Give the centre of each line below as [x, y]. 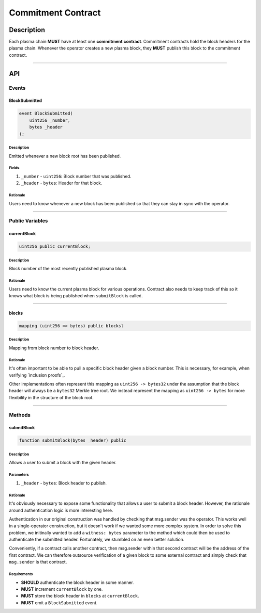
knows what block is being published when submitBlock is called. [76, 295]
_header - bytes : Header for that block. [62, 183]
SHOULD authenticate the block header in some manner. [77, 582]
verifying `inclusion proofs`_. [37, 375]
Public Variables [29, 221]
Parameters [19, 475]
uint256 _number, [50, 120]
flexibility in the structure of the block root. [51, 397]
